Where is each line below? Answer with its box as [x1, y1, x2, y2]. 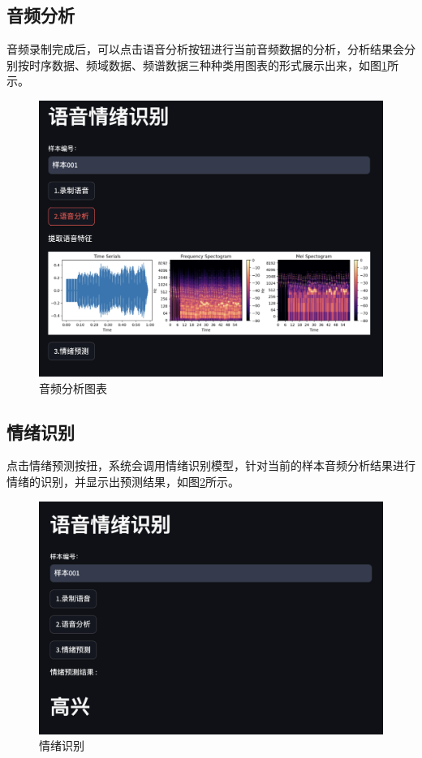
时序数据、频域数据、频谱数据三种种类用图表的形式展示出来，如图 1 [28, 56, 387, 73]
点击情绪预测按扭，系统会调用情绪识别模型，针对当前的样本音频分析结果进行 [6, 457, 416, 474]
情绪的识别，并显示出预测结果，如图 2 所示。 [6, 472, 239, 489]
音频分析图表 [39, 379, 107, 396]
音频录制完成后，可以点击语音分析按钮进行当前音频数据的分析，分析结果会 [6, 41, 404, 58]
